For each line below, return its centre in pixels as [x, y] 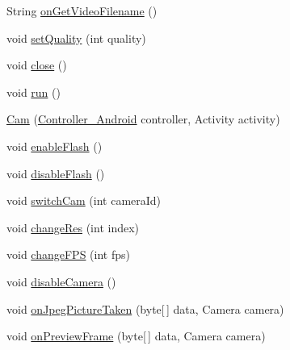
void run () [34, 92]
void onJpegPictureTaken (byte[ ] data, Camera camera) [145, 308]
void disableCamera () [61, 281]
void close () [37, 65]
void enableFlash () [55, 146]
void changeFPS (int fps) [68, 254]
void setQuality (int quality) [76, 37]
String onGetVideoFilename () [82, 10]
